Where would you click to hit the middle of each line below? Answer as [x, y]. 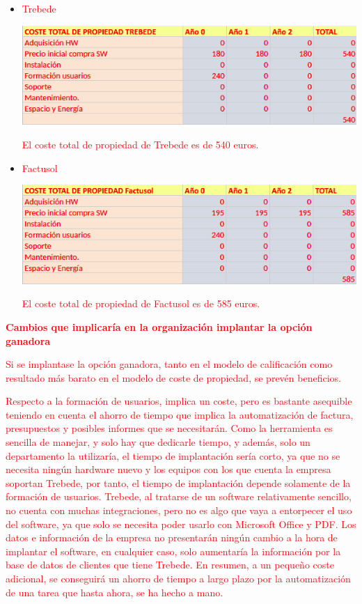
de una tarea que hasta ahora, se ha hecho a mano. [115, 592]
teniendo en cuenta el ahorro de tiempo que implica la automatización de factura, [180, 414]
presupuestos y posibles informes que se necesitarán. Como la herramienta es [169, 428]
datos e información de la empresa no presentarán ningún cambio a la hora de [172, 537]
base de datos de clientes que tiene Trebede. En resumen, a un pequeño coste [170, 565]
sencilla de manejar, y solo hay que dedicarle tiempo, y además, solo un [158, 442]
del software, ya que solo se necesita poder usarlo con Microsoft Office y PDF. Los [181, 524]
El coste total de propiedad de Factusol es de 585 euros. [141, 303]
